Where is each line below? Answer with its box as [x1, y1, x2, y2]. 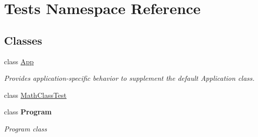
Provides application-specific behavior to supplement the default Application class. [4, 73, 255, 83]
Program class [4, 123, 47, 133]
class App [4, 56, 34, 66]
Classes [4, 32, 42, 48]
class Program [4, 106, 52, 117]
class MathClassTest [4, 89, 67, 100]
